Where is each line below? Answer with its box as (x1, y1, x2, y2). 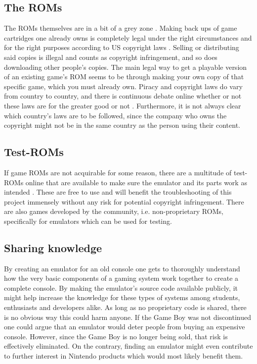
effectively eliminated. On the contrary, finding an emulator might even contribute (4, 341, 253, 351)
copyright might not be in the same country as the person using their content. (4, 120, 241, 130)
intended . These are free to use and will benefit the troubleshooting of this (4, 187, 232, 197)
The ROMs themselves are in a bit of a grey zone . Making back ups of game (4, 23, 237, 33)
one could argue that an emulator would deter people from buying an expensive (4, 321, 245, 332)
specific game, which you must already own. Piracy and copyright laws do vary (4, 81, 243, 91)
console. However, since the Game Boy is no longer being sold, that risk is (4, 331, 228, 341)
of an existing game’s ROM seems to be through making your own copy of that (4, 71, 244, 82)
